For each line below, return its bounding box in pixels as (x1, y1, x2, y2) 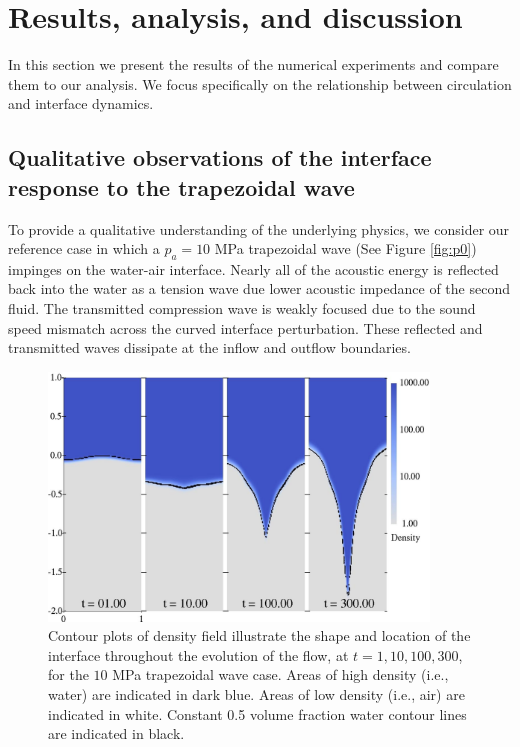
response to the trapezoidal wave (8, 171, 355, 202)
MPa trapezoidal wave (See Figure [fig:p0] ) (214, 238, 477, 259)
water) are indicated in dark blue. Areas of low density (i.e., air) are (48, 683, 465, 704)
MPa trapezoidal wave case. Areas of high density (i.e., (112, 664, 449, 685)
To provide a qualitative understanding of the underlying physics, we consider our (8, 218, 510, 239)
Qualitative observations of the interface (8, 142, 432, 173)
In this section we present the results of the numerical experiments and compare (8, 54, 499, 75)
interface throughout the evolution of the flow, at (48, 644, 349, 665)
